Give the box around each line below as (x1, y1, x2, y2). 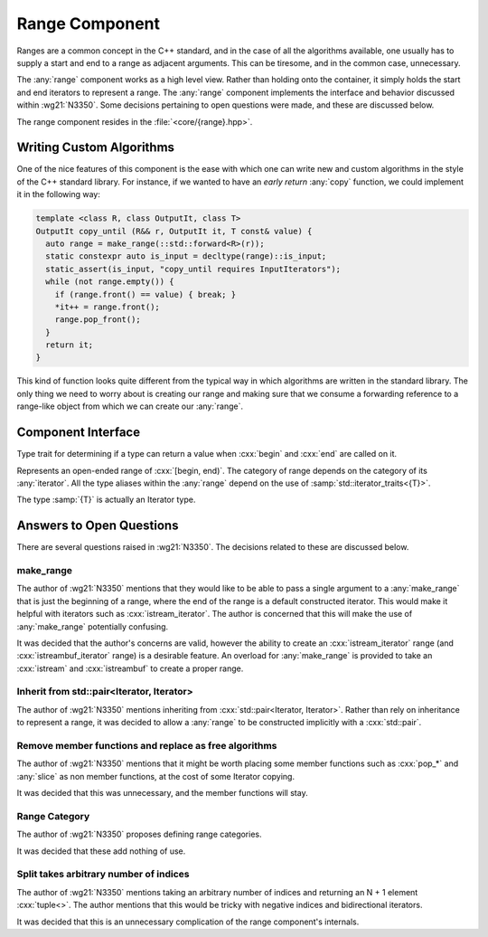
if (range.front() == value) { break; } (54, 289, 237, 299)
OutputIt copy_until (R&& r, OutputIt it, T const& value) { (35, 226, 313, 236)
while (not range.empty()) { (45, 277, 175, 287)
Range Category (16, 809, 90, 822)
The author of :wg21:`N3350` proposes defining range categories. (16, 828, 262, 840)
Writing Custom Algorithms (16, 140, 175, 156)
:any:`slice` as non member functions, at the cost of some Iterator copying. (16, 771, 296, 781)
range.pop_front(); (54, 315, 142, 325)
